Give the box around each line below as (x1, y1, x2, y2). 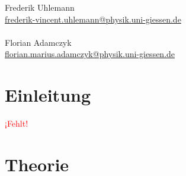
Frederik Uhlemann (5, 1, 75, 13)
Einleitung (5, 83, 91, 107)
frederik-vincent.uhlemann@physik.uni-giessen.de (5, 12, 181, 25)
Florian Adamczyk (5, 36, 72, 48)
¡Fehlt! (5, 117, 28, 130)
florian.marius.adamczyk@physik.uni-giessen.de (5, 48, 175, 60)
